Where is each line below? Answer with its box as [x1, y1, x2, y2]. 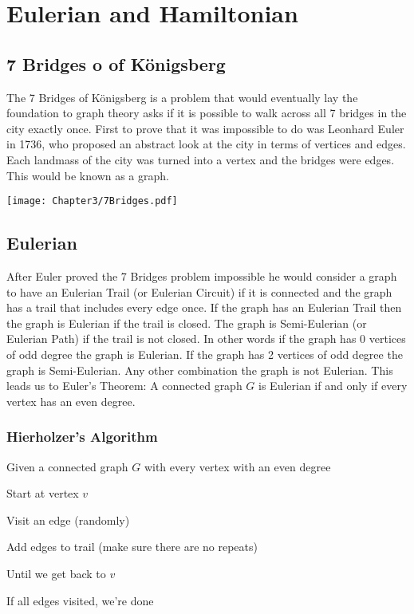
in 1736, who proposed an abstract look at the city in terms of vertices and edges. [6, 136, 406, 152]
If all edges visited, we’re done [6, 592, 154, 608]
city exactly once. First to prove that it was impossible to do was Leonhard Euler [6, 120, 404, 136]
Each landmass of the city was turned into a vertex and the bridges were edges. [6, 151, 395, 167]
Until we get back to [6, 565, 106, 581]
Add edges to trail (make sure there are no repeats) [6, 538, 258, 555]
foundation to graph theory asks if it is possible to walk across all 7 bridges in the [6, 104, 407, 121]
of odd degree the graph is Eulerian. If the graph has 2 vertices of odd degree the [6, 345, 403, 362]
